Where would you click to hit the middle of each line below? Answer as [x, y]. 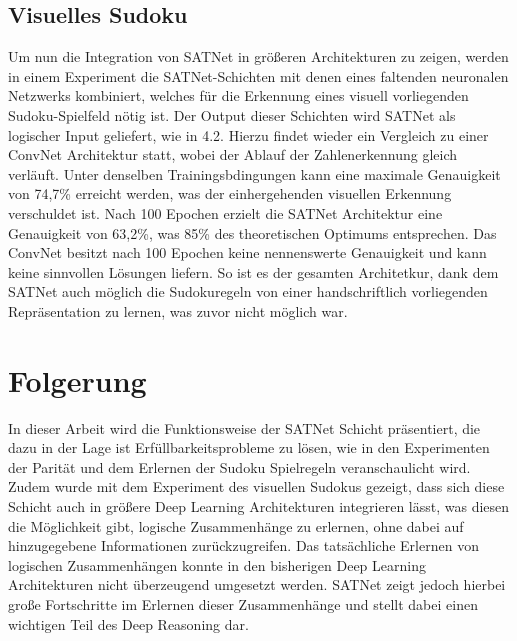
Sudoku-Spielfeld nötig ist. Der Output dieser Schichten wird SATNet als [232, 114]
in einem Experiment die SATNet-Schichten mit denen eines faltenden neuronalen [258, 75]
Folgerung [77, 379]
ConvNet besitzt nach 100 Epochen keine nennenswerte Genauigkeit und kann [247, 252]
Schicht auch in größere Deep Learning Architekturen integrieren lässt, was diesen [259, 506]
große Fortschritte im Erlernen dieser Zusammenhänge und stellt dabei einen [243, 603]
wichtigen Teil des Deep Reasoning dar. [128, 623]
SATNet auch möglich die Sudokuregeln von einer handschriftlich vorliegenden [248, 291]
